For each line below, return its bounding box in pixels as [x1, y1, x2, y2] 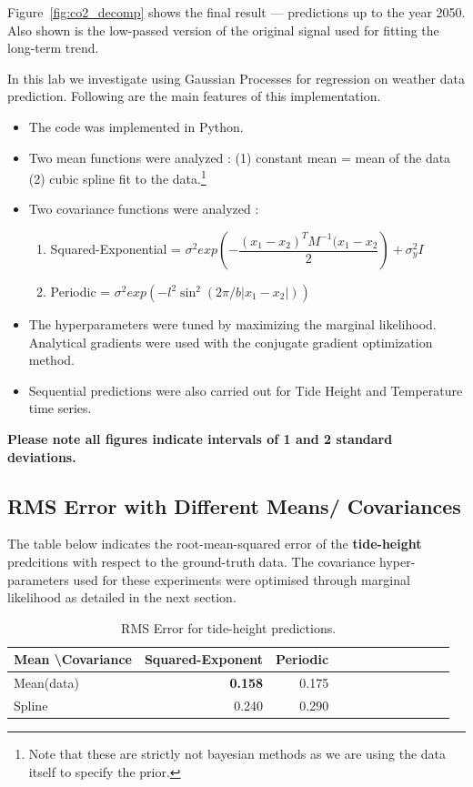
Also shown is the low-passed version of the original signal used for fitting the [7, 20, 439, 39]
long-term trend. [7, 38, 99, 57]
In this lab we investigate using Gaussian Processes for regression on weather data [7, 68, 465, 87]
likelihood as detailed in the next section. [7, 588, 236, 607]
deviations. [7, 447, 76, 466]
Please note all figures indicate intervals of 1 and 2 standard [7, 429, 393, 448]
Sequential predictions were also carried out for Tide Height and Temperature [28, 380, 463, 399]
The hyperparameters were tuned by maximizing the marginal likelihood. [28, 315, 437, 333]
